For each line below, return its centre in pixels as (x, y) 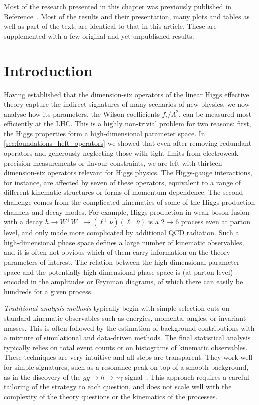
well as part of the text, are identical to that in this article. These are (110, 26)
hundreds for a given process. (49, 291)
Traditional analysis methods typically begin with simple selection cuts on (117, 308)
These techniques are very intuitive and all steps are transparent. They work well (128, 357)
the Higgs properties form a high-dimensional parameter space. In (105, 133)
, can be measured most (215, 114)
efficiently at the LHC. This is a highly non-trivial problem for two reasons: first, (128, 124)
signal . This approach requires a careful (187, 377)
